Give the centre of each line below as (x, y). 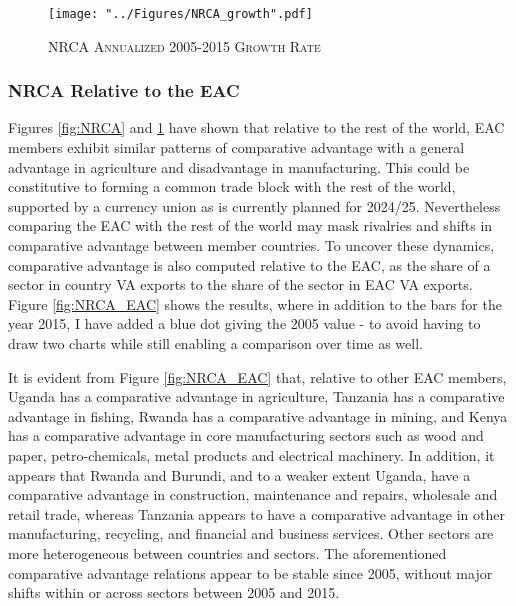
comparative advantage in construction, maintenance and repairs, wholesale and (253, 494)
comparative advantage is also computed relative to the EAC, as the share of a (249, 264)
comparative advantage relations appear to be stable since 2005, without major (250, 572)
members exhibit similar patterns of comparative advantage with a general (236, 147)
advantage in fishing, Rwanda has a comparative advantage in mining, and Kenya (258, 415)
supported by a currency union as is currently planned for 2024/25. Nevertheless (254, 205)
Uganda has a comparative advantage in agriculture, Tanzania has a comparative (256, 396)
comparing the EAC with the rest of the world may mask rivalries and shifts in (250, 225)
